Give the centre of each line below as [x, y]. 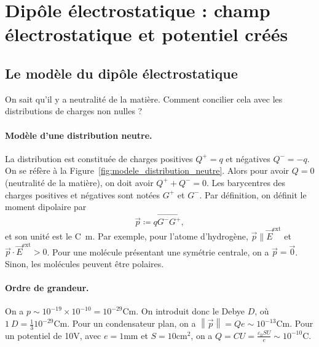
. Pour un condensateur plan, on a [132, 323]
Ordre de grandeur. [47, 288]
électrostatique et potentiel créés [147, 34]
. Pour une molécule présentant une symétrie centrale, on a [158, 251]
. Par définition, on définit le [253, 194]
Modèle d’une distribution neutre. [79, 135]
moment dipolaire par [46, 207]
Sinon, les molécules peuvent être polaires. [85, 264]
